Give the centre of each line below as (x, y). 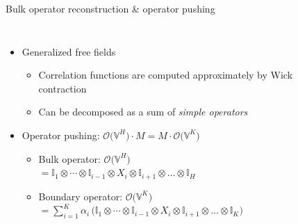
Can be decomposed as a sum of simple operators (143, 112)
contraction (63, 88)
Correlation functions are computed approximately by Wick (166, 75)
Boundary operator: (81, 196)
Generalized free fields (69, 51)
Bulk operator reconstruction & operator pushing (110, 8)
